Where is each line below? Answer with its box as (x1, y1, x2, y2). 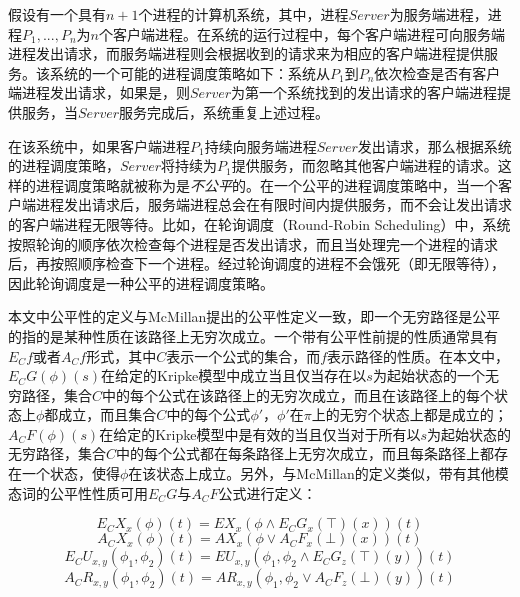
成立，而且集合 (58, 404, 157, 425)
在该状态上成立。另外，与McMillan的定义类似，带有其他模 (128, 463, 509, 484)
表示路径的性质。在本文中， (327, 345, 510, 366)
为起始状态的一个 (372, 365, 485, 386)
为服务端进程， (389, 4, 488, 24)
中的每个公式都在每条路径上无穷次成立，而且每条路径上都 (116, 443, 495, 464)
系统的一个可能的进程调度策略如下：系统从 (49, 62, 330, 83)
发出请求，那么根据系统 (357, 135, 512, 156)
